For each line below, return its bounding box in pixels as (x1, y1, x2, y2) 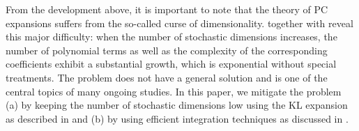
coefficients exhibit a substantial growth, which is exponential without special (6, 56, 337, 71)
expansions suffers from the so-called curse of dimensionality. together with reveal (6, 15, 353, 30)
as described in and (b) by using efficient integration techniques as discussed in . (6, 111, 349, 125)
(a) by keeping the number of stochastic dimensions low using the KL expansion (6, 98, 348, 112)
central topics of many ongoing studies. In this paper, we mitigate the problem (6, 84, 342, 98)
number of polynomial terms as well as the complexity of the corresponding (6, 43, 328, 57)
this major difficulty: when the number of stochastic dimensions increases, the (6, 29, 337, 44)
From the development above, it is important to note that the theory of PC (6, 2, 328, 16)
